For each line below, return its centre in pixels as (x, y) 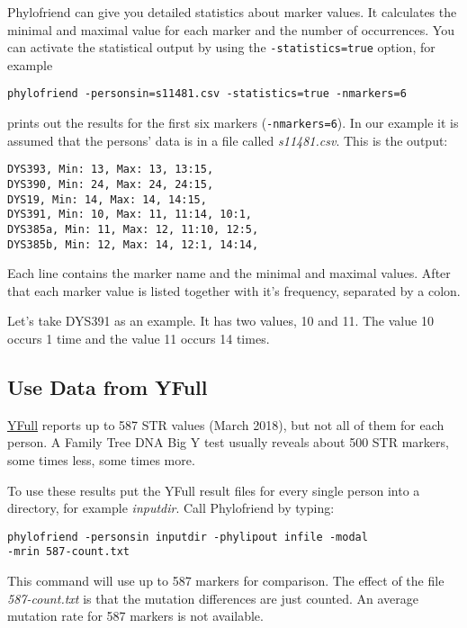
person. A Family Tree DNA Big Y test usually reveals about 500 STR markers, (228, 442)
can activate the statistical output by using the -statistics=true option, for (221, 47)
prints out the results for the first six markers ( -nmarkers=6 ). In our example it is (233, 123)
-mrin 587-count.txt (69, 552)
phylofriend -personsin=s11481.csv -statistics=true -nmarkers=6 (207, 94)
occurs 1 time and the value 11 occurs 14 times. (139, 339)
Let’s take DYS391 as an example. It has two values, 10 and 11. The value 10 (220, 321)
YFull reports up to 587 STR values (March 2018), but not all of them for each (226, 424)
